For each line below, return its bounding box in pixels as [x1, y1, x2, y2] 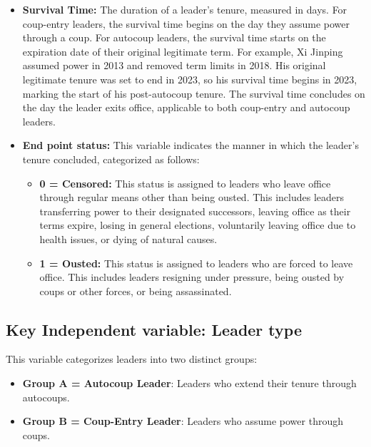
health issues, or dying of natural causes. [39, 231, 218, 246]
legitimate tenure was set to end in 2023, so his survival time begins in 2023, [22, 71, 357, 86]
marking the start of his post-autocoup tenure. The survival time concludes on [22, 86, 365, 101]
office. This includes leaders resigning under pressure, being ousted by [39, 269, 345, 284]
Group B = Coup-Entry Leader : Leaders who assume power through [22, 413, 343, 428]
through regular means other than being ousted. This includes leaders [39, 190, 345, 205]
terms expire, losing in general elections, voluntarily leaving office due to [39, 217, 356, 232]
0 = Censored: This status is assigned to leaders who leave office [39, 175, 331, 190]
